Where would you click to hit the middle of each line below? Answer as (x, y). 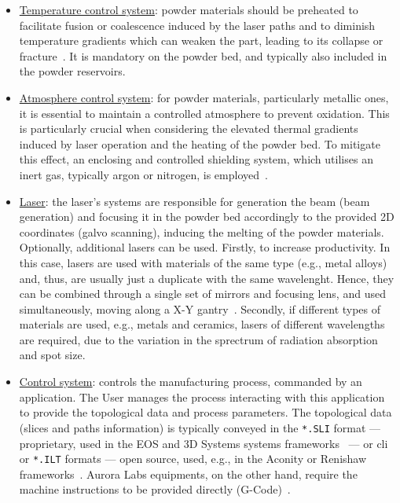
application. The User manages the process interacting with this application (202, 397)
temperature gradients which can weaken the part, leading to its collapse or (201, 40)
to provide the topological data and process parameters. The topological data (206, 412)
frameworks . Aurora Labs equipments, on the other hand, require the (188, 474)
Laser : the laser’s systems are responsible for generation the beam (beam (194, 201)
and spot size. (52, 355)
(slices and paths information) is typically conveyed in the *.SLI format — (200, 427)
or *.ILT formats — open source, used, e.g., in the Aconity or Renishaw (193, 459)
